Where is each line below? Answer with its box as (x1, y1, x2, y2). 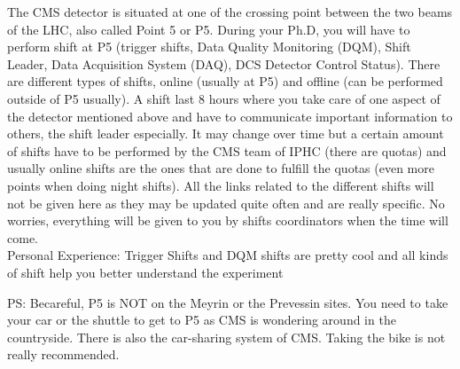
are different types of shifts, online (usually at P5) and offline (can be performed (7, 72, 443, 90)
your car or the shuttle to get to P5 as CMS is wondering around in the (7, 310, 396, 329)
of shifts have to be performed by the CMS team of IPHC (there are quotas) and (7, 141, 447, 160)
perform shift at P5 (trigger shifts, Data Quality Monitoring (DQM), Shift (7, 37, 411, 56)
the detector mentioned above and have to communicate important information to (7, 106, 453, 125)
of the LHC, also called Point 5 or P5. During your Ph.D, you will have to (7, 20, 410, 38)
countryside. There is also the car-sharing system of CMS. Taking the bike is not (7, 327, 446, 346)
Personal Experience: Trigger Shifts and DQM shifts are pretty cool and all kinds (7, 246, 448, 264)
